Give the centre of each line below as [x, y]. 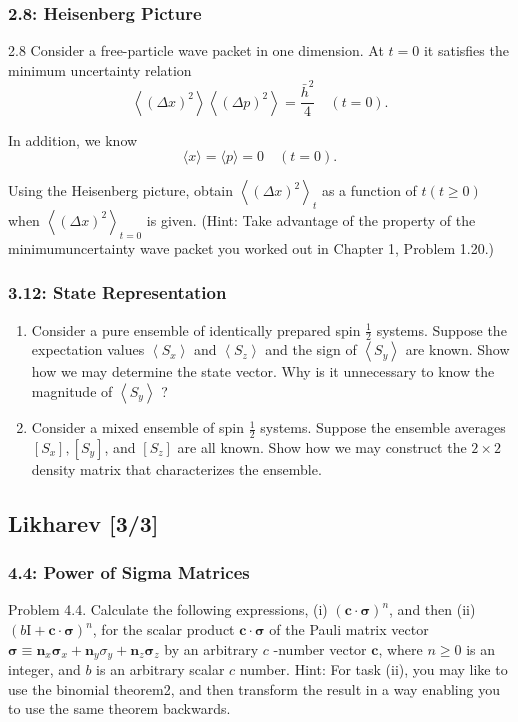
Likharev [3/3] [83, 522]
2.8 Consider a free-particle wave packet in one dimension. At [196, 50]
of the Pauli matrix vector [349, 629]
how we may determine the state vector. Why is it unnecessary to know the [263, 371]
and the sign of [311, 349]
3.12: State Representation [117, 292]
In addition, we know [73, 139]
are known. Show [457, 349]
